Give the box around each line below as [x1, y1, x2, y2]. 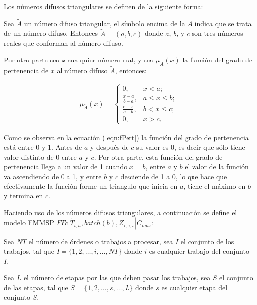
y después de [90, 142, 129, 152]
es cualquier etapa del [161, 282, 228, 292]
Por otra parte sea [4, 54, 60, 64]
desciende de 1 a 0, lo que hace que [120, 171, 227, 182]
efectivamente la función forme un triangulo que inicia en [4, 181, 178, 191]
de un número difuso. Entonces [4, 28, 98, 38]
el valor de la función [185, 161, 249, 172]
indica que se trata [194, 18, 252, 28]
